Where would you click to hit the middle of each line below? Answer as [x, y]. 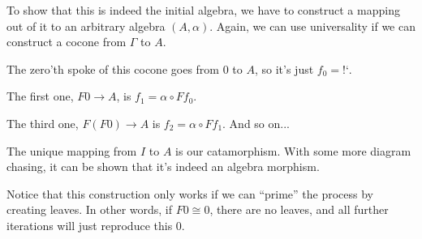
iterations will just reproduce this [90, 225]
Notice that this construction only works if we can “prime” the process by [190, 193]
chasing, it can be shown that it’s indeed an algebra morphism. [163, 166]
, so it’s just [284, 68]
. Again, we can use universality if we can [312, 26]
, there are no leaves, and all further [299, 209]
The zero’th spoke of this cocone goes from [113, 68]
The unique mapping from [72, 150]
